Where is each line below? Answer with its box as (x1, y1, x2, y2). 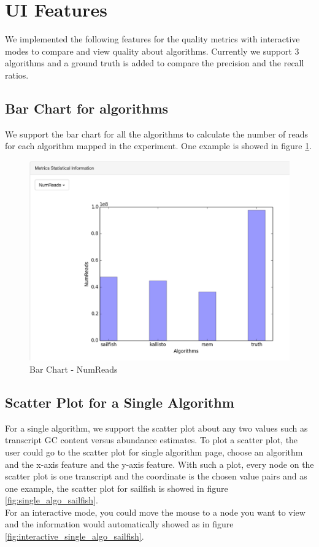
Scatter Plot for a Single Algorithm (5, 392, 234, 411)
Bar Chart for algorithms (5, 98, 169, 117)
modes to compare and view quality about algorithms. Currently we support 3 (5, 44, 299, 57)
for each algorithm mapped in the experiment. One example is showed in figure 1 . (5, 139, 312, 152)
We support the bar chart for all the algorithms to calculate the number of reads (5, 127, 309, 140)
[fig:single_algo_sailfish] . (5, 494, 98, 506)
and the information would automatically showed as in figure (5, 518, 234, 530)
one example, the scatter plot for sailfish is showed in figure (5, 481, 228, 494)
